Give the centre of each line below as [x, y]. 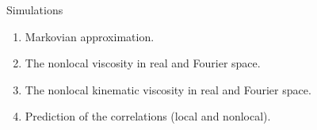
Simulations [35, 10]
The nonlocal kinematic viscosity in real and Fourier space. [168, 89]
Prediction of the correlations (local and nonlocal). [148, 116]
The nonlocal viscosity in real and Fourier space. [143, 63]
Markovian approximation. [90, 36]
